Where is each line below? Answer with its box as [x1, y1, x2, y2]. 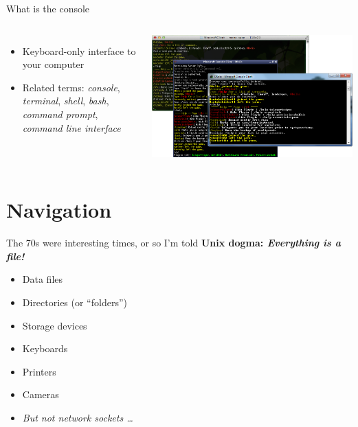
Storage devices [22, 318, 87, 332]
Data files [22, 272, 63, 286]
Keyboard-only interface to [22, 43, 136, 58]
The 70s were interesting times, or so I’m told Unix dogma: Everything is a [6, 235, 341, 250]
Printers [22, 364, 56, 378]
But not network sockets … [22, 410, 133, 424]
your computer [22, 57, 85, 71]
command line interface [22, 120, 121, 135]
